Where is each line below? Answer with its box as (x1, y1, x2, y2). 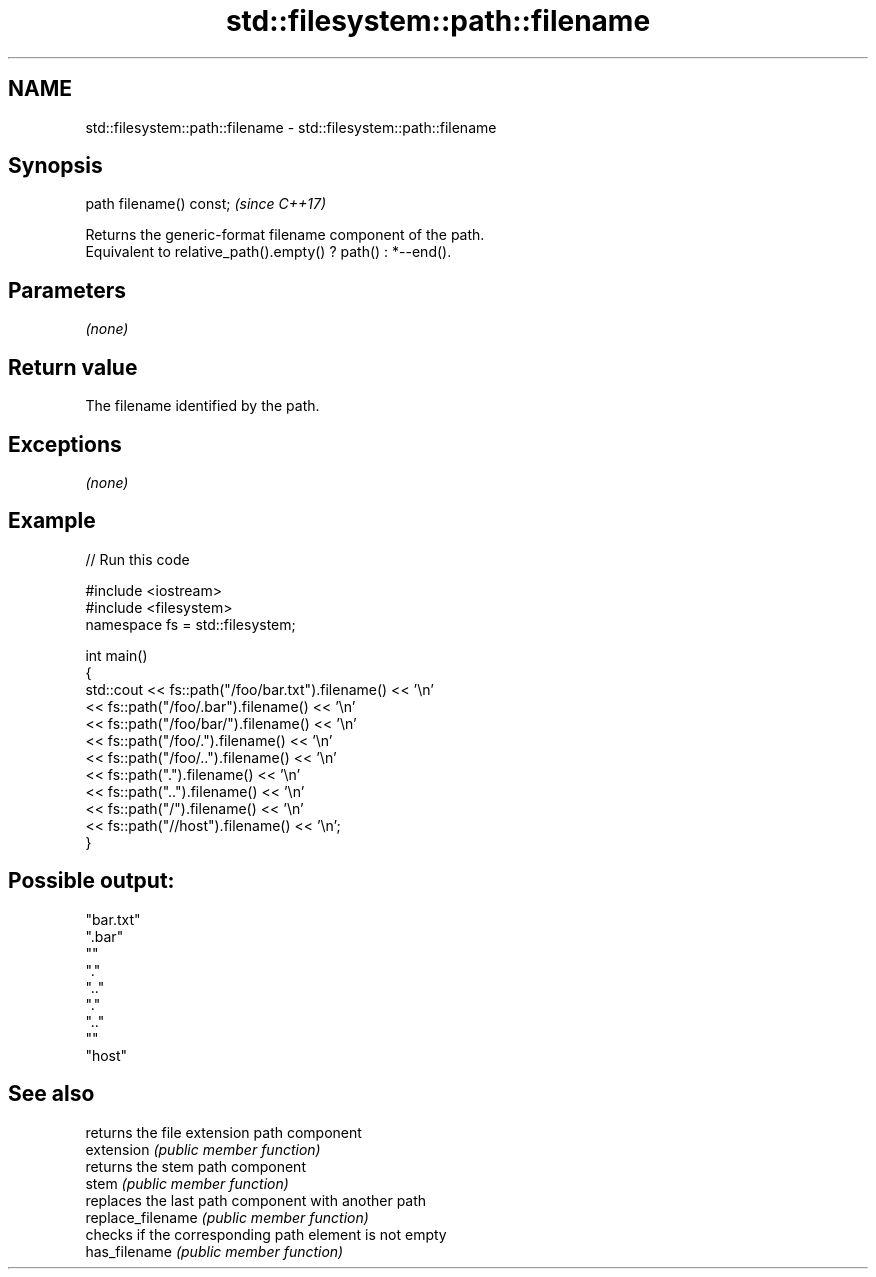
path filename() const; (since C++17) (85, 195, 327, 213)
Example (8, 508, 96, 534)
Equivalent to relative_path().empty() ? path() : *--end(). (85, 243, 452, 261)
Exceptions (8, 431, 122, 457)
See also (8, 1081, 95, 1107)
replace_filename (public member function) (85, 1208, 369, 1226)
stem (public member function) (85, 1174, 289, 1192)
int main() (85, 646, 148, 664)
